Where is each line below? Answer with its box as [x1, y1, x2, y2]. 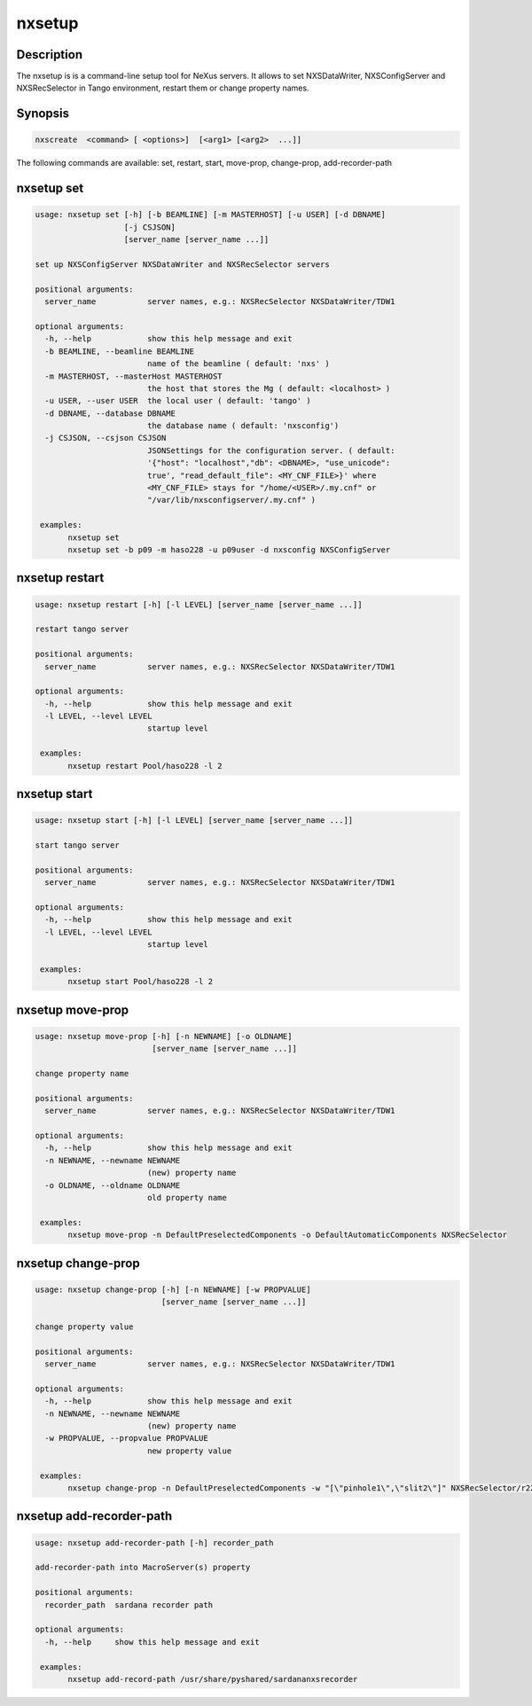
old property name [146, 1193, 228, 1202]
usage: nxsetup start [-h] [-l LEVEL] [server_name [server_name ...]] [35, 816, 354, 826]
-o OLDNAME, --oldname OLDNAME [44, 1180, 181, 1190]
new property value [146, 1445, 232, 1456]
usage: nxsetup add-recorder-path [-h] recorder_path [35, 1538, 274, 1547]
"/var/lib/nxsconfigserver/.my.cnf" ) [146, 495, 317, 505]
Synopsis [16, 106, 70, 121]
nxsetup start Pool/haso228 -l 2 [67, 976, 213, 987]
